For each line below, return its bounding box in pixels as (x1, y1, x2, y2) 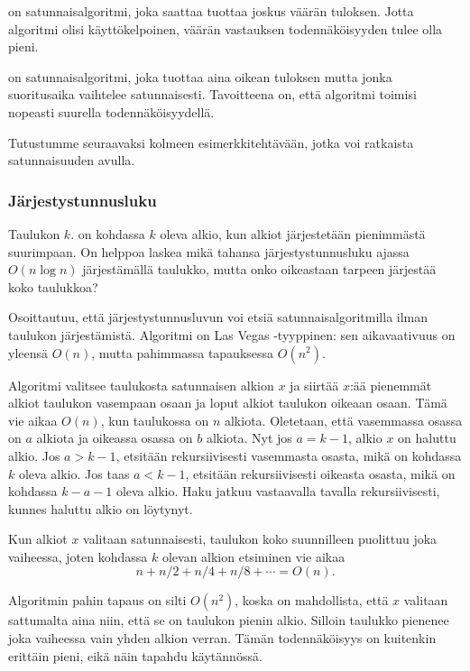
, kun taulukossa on (100, 410, 209, 429)
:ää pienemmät (349, 375, 432, 394)
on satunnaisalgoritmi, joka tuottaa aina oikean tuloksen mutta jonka (8, 67, 392, 86)
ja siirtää (290, 375, 339, 394)
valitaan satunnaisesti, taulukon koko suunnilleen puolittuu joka (83, 529, 438, 548)
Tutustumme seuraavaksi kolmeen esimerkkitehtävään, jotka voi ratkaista (8, 133, 414, 152)
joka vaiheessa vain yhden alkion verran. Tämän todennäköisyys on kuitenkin (8, 629, 437, 648)
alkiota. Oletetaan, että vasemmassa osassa (224, 410, 463, 429)
